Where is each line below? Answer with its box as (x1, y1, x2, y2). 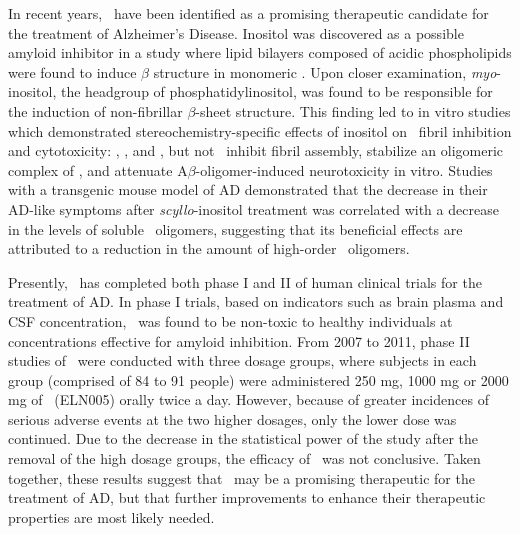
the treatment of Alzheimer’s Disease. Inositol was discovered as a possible (8, 22, 464, 43)
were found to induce (8, 61, 137, 82)
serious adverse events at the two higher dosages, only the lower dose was (8, 408, 457, 429)
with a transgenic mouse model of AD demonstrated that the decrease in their (8, 179, 488, 200)
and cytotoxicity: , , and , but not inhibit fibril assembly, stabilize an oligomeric (8, 140, 504, 161)
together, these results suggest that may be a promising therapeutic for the (8, 467, 475, 488)
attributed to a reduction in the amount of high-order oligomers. (8, 238, 410, 259)
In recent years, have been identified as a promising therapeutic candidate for (8, 3, 489, 23)
